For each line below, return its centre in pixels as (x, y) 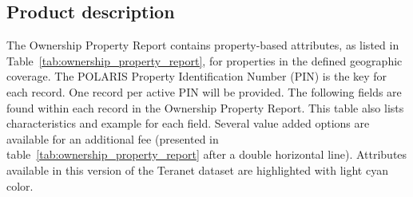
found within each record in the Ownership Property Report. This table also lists (205, 107)
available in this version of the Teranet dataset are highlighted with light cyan (197, 169)
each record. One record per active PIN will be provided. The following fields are (204, 91)
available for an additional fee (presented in (113, 138)
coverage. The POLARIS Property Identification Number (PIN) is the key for (197, 76)
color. (20, 185)
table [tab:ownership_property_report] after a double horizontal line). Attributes (207, 154)
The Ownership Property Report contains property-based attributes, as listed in (203, 45)
